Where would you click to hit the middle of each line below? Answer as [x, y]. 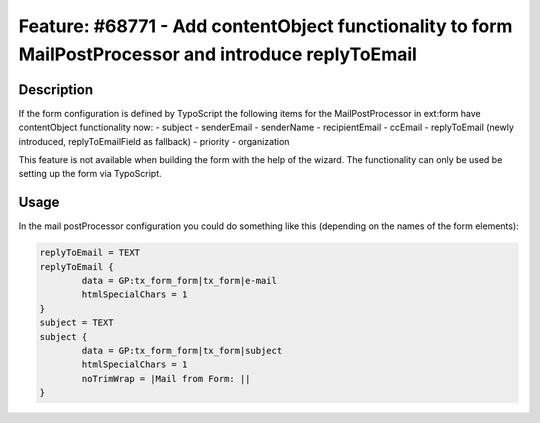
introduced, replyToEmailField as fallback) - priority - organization [154, 141]
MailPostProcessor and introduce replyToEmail [217, 54]
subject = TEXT [76, 323]
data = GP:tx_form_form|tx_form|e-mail [179, 281]
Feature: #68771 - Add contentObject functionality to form [265, 26]
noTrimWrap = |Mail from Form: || [166, 378]
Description [56, 89]
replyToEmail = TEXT [89, 253]
